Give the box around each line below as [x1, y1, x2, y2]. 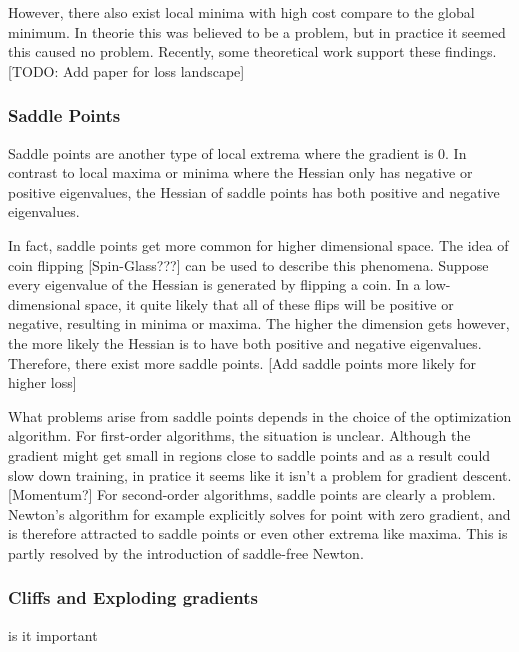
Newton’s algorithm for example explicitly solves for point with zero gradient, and [8, 503, 511, 524]
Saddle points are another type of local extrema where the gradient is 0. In [8, 142, 467, 163]
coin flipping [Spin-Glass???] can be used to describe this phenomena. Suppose [8, 254, 489, 275]
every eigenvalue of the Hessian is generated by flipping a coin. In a [8, 274, 421, 295]
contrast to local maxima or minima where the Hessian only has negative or [8, 162, 473, 183]
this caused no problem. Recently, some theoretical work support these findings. [8, 41, 497, 62]
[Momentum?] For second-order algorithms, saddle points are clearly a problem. [8, 484, 496, 505]
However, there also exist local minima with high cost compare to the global [8, 2, 475, 22]
